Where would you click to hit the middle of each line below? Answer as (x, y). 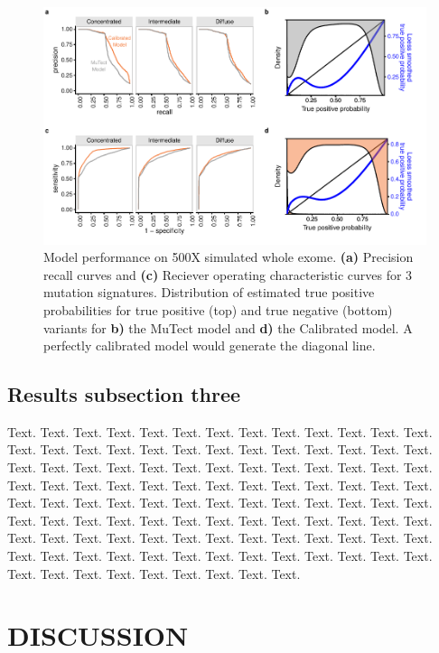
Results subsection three (124, 394)
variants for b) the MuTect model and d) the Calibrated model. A (228, 327)
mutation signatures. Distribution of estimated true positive (209, 292)
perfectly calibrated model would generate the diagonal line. (210, 345)
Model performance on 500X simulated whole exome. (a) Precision (229, 257)
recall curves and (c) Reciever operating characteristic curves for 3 (228, 274)
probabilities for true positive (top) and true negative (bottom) (218, 309)
